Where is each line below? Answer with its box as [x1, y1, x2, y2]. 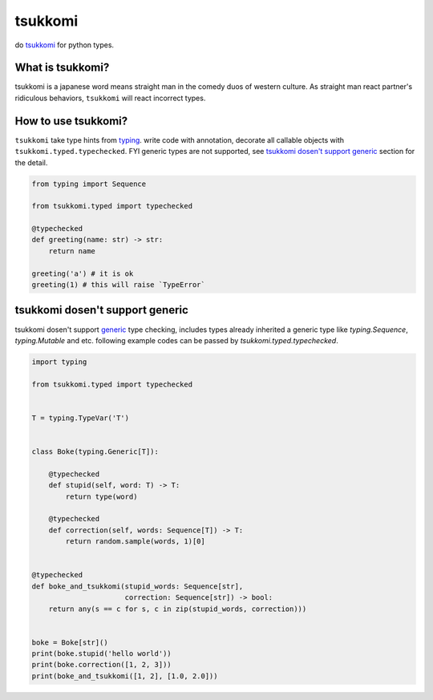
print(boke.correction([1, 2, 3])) [31, 660, 172, 670]
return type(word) [65, 492, 138, 501]
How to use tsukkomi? [14, 114, 128, 127]
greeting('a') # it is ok [31, 269, 134, 278]
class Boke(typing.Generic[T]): [31, 447, 160, 456]
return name [48, 246, 96, 256]
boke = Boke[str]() [31, 637, 108, 647]
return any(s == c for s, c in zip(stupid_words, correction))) [48, 604, 307, 613]
